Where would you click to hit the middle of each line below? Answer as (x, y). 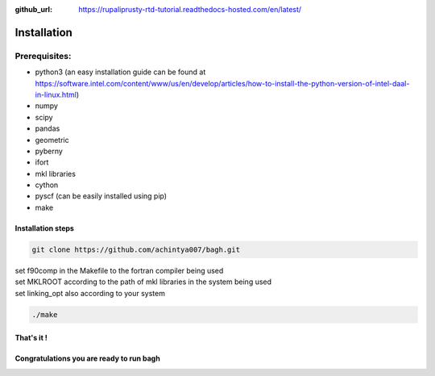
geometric (52, 140)
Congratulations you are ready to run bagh (87, 358)
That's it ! (31, 338)
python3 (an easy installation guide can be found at (120, 72)
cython (47, 185)
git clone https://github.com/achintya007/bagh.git (136, 249)
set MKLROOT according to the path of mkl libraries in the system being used (143, 282)
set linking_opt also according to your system (90, 293)
